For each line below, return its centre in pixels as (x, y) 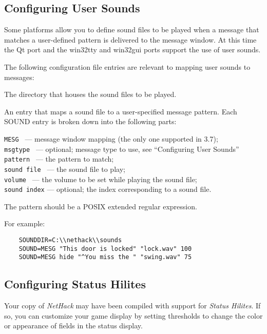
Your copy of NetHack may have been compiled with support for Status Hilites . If (132, 306)
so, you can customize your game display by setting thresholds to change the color (133, 315)
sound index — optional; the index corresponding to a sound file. (108, 189)
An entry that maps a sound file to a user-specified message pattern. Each (121, 111)
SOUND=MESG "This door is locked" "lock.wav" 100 (105, 249)
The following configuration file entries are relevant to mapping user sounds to (127, 66)
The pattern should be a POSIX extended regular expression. (101, 206)
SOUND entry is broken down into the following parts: (90, 121)
